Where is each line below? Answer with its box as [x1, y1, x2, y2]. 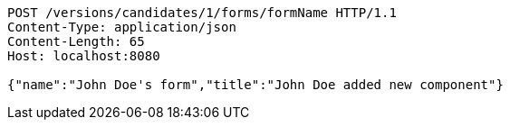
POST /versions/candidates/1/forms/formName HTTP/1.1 [7, 5, 397, 20]
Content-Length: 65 [7, 34, 145, 49]
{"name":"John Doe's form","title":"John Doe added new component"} [7, 77, 504, 92]
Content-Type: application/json [7, 20, 236, 34]
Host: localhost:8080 [7, 49, 160, 63]
